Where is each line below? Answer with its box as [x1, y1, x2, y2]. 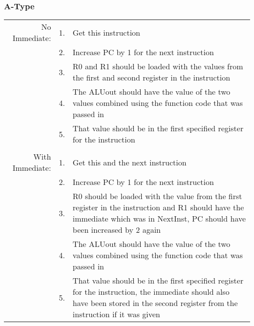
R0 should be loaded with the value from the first [72, 190, 242, 202]
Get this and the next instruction [72, 156, 187, 168]
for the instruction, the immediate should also [72, 286, 230, 298]
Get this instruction [72, 26, 140, 38]
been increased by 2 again [72, 224, 161, 236]
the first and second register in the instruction [72, 72, 231, 83]
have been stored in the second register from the [72, 297, 238, 309]
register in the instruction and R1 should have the [72, 202, 244, 213]
